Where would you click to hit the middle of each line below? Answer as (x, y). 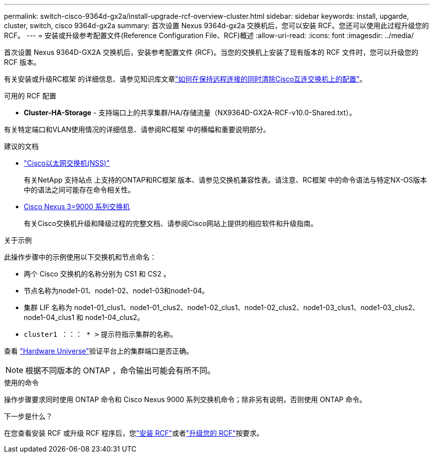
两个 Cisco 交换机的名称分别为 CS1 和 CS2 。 (97, 274)
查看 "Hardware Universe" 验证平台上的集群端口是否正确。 (99, 351)
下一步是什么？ (28, 416)
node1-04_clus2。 (114, 317)
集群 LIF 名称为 (48, 307)
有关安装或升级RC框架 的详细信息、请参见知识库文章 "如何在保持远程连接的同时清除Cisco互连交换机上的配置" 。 (185, 79)
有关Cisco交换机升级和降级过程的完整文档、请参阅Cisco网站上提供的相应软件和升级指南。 (171, 223)
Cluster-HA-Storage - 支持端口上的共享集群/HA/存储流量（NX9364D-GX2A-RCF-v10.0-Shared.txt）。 (190, 113)
